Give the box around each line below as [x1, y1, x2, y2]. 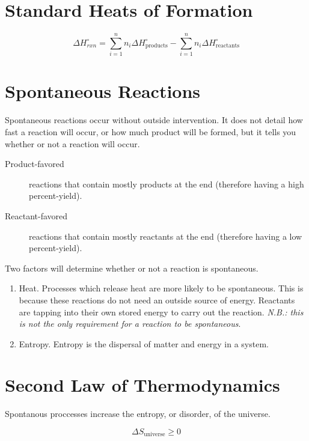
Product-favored [5, 157, 64, 170]
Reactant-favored [5, 209, 68, 222]
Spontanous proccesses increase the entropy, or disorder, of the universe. [5, 407, 271, 420]
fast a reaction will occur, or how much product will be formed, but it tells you [5, 125, 296, 138]
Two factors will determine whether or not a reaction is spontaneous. [5, 261, 259, 274]
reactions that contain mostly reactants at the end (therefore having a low [29, 230, 302, 242]
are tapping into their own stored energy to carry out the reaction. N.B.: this [19, 305, 304, 318]
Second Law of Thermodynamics [5, 373, 280, 397]
